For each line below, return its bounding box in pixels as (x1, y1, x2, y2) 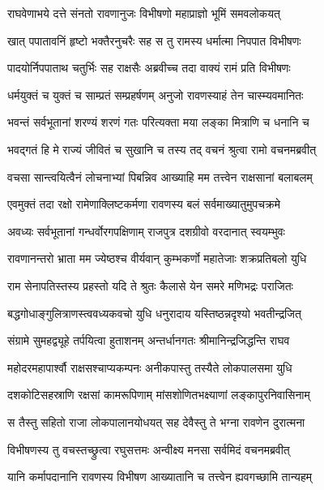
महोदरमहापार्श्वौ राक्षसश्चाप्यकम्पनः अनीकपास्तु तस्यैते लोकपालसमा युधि (7, 359, 292, 376)
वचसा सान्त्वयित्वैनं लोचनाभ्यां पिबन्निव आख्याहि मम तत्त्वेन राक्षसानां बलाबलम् (7, 168, 313, 185)
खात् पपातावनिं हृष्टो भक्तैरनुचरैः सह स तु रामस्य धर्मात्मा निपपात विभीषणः (7, 32, 301, 49)
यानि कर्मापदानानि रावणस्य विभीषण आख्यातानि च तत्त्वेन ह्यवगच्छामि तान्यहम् (7, 468, 312, 485)
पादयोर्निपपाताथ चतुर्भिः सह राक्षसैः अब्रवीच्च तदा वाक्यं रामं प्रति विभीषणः (7, 59, 291, 76)
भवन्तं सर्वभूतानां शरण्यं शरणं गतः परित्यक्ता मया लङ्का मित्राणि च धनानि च (7, 114, 309, 131)
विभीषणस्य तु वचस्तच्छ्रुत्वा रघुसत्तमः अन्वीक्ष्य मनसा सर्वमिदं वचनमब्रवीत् (7, 441, 290, 458)
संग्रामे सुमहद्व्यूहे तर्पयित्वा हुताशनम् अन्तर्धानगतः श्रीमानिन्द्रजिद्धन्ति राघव (7, 332, 290, 349)
